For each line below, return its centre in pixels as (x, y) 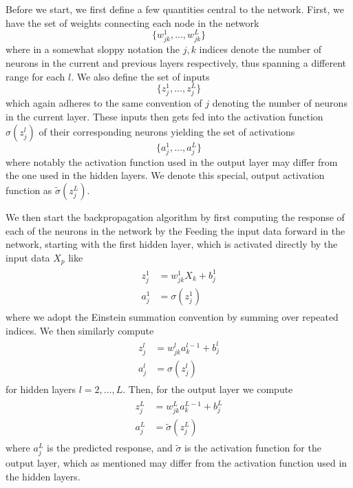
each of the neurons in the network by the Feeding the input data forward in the (175, 230)
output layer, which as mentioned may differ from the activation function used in (176, 463)
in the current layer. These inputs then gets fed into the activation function (164, 117)
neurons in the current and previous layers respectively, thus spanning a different (176, 63)
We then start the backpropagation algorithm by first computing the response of (175, 217)
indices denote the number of (260, 49)
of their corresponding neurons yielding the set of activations (167, 131)
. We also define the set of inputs (140, 76)
